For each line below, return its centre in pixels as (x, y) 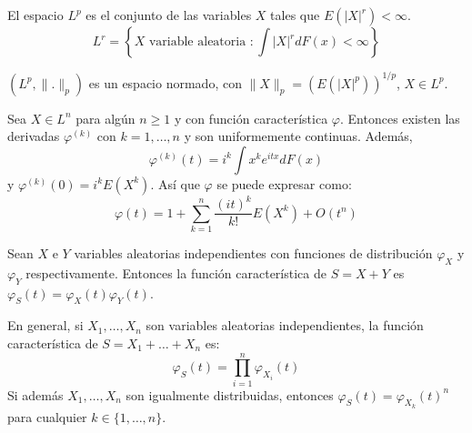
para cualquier (47, 416)
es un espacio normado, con (165, 82)
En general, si (45, 325)
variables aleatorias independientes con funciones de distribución (253, 252)
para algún (105, 118)
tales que (295, 15)
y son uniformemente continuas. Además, (298, 136)
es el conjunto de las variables (169, 15)
